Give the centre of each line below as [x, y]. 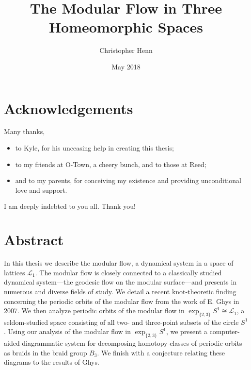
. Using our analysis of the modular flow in [68, 331]
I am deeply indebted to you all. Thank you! [70, 206]
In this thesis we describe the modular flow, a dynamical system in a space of [119, 263]
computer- [225, 331]
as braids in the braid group [46, 352]
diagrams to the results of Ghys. [52, 362]
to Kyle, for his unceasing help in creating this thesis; [94, 148]
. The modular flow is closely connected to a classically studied [128, 272]
